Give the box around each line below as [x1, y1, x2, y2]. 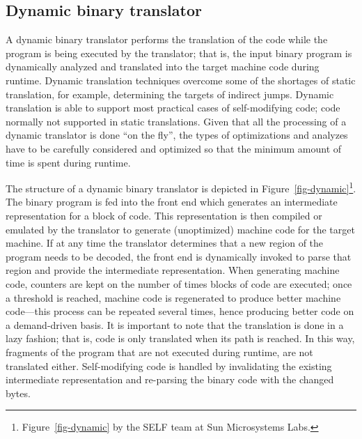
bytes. [6, 385, 31, 400]
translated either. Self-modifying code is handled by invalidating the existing [6, 358, 332, 373]
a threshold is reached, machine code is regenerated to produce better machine [6, 290, 341, 305]
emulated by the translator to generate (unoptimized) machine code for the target [6, 222, 355, 236]
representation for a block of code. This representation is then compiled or [6, 208, 322, 222]
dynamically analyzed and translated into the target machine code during [6, 59, 320, 74]
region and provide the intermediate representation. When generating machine [6, 263, 340, 277]
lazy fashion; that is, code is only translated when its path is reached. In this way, [6, 331, 355, 346]
